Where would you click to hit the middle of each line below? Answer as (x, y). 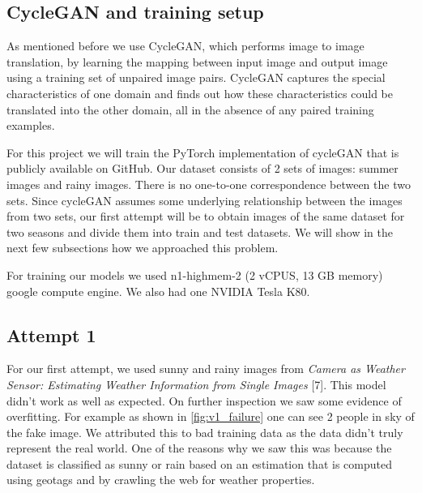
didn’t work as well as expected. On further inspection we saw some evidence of (204, 400)
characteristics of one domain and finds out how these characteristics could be (200, 93)
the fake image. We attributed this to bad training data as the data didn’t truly (205, 432)
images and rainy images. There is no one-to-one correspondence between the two (209, 184)
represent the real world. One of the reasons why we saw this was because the (199, 448)
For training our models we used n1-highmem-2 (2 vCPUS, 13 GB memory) (195, 274)
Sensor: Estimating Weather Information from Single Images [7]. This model (196, 384)
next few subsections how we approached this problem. (143, 248)
